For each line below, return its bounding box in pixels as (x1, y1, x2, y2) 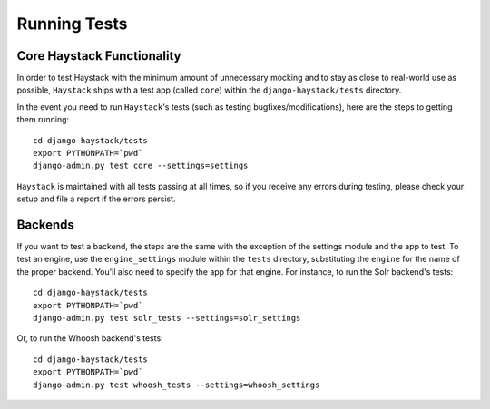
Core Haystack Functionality (16, 48, 181, 63)
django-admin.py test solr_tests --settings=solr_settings (33, 313, 301, 324)
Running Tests (16, 14, 128, 34)
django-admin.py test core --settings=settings (33, 161, 249, 171)
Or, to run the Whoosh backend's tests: (16, 333, 163, 344)
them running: (16, 114, 70, 125)
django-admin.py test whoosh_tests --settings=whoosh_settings (33, 379, 320, 390)
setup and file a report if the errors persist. (16, 193, 176, 204)
